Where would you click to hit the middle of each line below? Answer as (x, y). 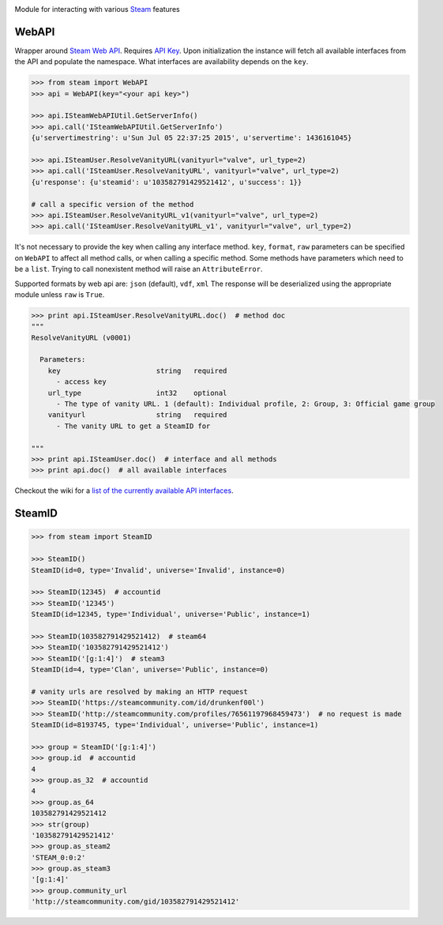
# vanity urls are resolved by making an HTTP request (139, 692)
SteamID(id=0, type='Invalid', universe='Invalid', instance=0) (158, 570)
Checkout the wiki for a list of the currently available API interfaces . (124, 491)
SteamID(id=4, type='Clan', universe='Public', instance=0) (150, 670)
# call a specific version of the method (113, 204)
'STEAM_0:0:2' (58, 857)
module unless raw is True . (60, 294)
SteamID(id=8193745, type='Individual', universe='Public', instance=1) (175, 724)
